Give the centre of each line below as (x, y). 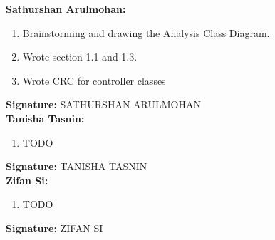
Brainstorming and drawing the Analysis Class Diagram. (146, 32)
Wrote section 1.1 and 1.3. (80, 57)
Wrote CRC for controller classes (94, 80)
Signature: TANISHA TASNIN (77, 166)
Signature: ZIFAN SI (55, 228)
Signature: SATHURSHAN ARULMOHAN (103, 104)
